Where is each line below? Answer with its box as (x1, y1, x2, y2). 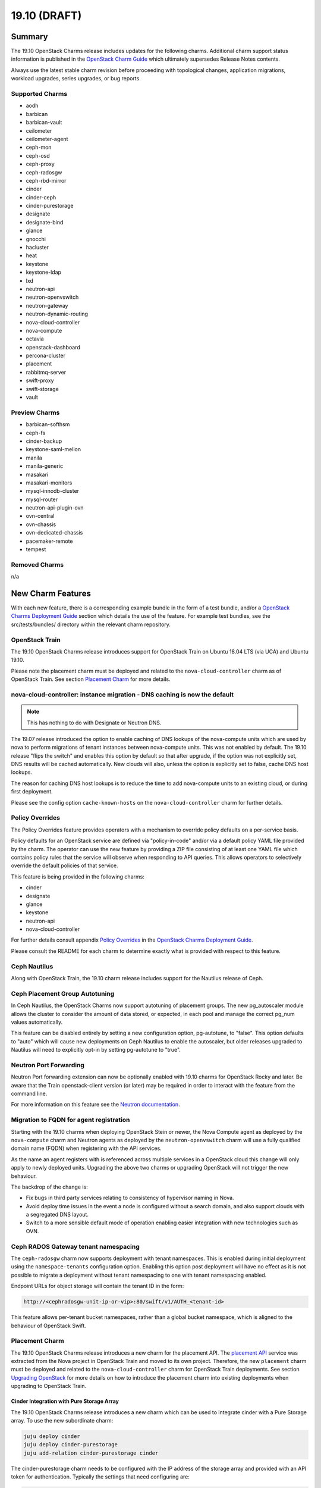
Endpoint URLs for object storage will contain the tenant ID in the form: (11, 1283, 184, 1290)
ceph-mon (26, 143, 52, 151)
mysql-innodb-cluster (26, 487, 80, 495)
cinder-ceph (26, 193, 56, 201)
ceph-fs (26, 429, 46, 436)
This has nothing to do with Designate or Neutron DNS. (27, 719, 162, 726)
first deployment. (11, 788, 53, 795)
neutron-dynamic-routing (26, 310, 89, 318)
